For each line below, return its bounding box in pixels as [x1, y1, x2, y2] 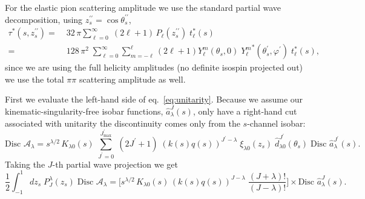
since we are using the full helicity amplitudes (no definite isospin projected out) [5, 61, 303, 74]
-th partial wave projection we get [52, 157, 178, 170]
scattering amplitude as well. [79, 72, 186, 85]
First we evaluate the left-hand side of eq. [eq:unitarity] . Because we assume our [5, 93, 303, 106]
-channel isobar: [247, 116, 306, 129]
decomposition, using [5, 13, 83, 25]
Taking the [5, 157, 45, 170]
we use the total [5, 72, 64, 85]
